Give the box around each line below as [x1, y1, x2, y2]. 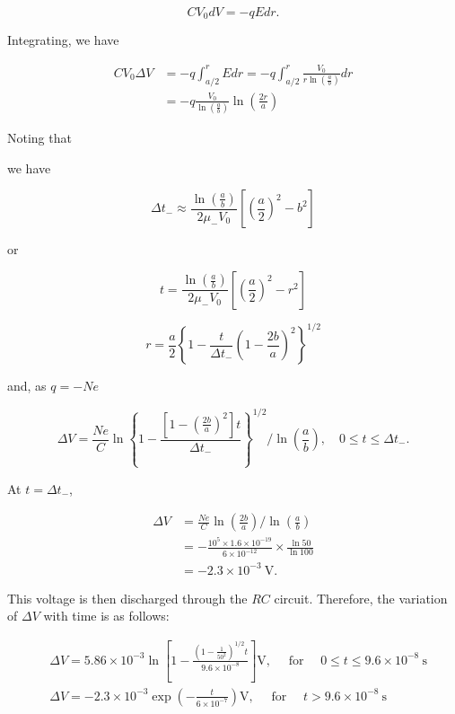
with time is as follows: [43, 606, 170, 625]
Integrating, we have [7, 31, 119, 49]
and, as [7, 376, 47, 395]
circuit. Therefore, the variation [274, 588, 448, 607]
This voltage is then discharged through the [7, 588, 248, 607]
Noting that [7, 128, 72, 146]
